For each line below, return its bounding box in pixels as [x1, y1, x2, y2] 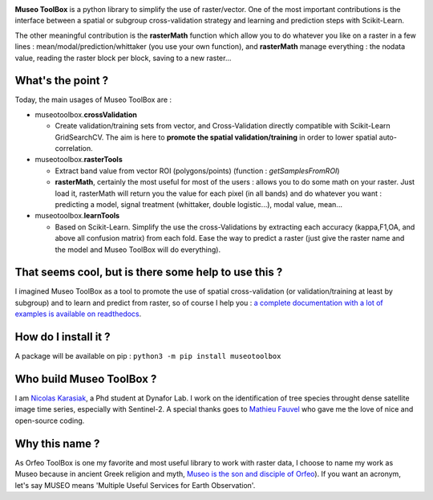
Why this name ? [14, 437, 100, 450]
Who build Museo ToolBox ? [14, 372, 157, 385]
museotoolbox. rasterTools [34, 155, 123, 165]
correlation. [55, 144, 94, 153]
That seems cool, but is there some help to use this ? [14, 266, 283, 279]
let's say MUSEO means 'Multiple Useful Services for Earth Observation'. [14, 480, 256, 490]
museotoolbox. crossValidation [34, 109, 138, 120]
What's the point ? [14, 74, 109, 87]
